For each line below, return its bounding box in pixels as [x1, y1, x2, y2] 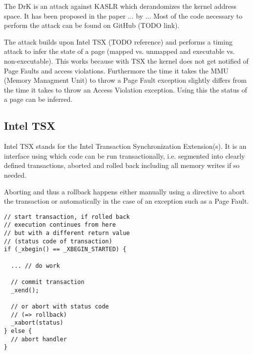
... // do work [11, 262, 60, 269]
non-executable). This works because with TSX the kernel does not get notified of [4, 55, 249, 66]
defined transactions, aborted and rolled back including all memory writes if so [4, 160, 240, 170]
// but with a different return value [4, 230, 130, 237]
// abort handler [11, 335, 67, 343]
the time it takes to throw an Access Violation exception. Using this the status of [4, 84, 247, 94]
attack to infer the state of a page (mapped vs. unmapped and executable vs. [4, 46, 235, 56]
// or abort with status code [11, 303, 109, 310]
